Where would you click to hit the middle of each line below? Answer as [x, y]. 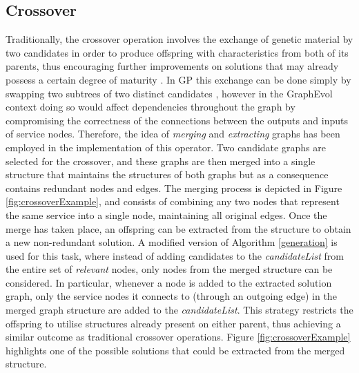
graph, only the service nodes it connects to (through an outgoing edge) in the [171, 296]
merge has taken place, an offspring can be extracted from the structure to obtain [178, 228]
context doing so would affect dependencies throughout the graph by [151, 107]
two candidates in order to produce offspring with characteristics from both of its [177, 52]
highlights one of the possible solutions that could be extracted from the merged [175, 350]
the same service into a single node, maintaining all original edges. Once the [166, 214]
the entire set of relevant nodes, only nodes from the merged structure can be [169, 269]
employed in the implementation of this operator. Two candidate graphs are [166, 147]
